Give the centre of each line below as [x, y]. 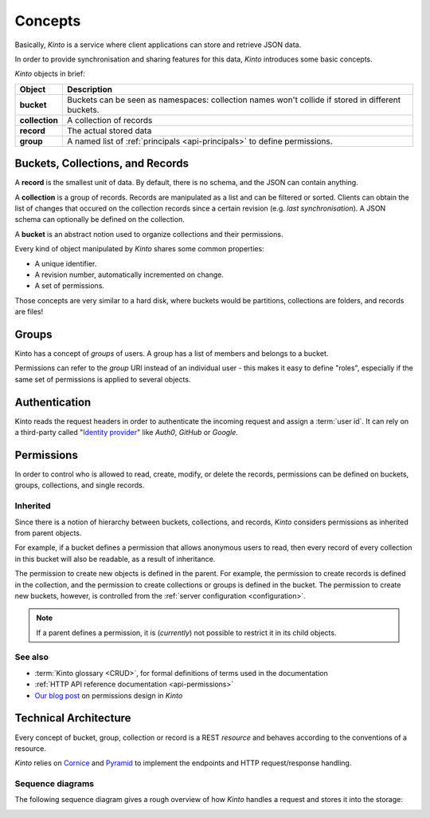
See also [32, 657]
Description [90, 89]
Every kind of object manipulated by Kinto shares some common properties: [139, 249]
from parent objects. [48, 533]
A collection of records [110, 120]
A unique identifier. [66, 263]
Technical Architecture [73, 718]
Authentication [53, 402]
